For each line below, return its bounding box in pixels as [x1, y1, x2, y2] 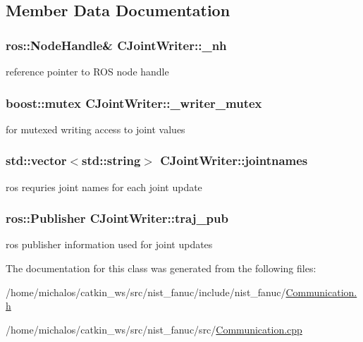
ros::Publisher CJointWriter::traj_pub [6, 209, 228, 227]
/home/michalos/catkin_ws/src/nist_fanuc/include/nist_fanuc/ [6, 284, 286, 299]
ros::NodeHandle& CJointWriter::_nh [6, 36, 227, 54]
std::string [82, 152, 141, 169]
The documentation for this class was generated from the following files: [6, 261, 316, 276]
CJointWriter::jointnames [160, 152, 308, 169]
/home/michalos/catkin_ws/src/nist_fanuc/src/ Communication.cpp [6, 322, 302, 336]
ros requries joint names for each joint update [6, 179, 202, 194]
